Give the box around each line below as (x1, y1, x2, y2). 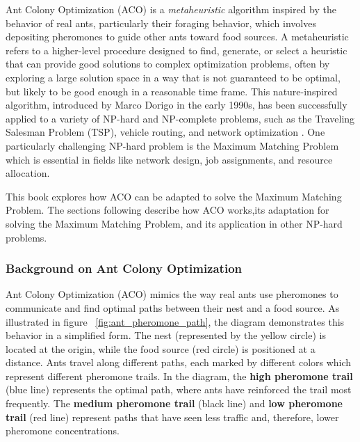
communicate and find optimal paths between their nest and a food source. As (6, 300, 340, 315)
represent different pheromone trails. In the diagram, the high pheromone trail (6, 368, 353, 383)
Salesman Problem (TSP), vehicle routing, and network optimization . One (6, 125, 325, 139)
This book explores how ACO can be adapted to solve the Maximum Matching (6, 189, 342, 203)
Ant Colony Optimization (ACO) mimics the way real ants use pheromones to (6, 287, 338, 301)
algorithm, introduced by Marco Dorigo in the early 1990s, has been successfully (6, 97, 347, 112)
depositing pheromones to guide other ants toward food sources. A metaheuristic (6, 29, 349, 44)
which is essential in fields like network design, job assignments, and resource (6, 152, 333, 166)
